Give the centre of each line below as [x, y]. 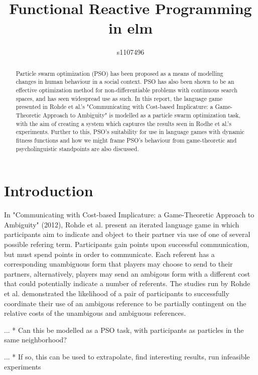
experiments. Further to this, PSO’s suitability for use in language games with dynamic [130, 132]
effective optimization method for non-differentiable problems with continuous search [126, 90]
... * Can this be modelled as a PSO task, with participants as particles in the [124, 330]
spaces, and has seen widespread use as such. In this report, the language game [119, 98]
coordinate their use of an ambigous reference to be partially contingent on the [125, 303]
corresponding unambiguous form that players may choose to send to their [118, 264]
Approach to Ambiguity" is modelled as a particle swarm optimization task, [142, 115]
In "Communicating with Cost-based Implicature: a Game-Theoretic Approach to [129, 215]
